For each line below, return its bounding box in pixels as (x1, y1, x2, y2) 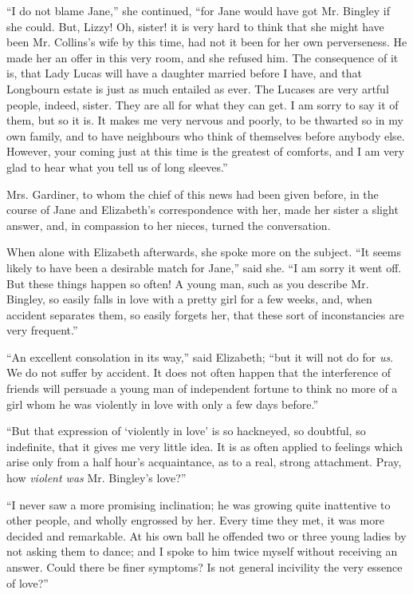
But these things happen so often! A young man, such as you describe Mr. (6, 275, 369, 291)
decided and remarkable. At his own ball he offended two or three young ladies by (6, 527, 407, 544)
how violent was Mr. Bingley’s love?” (6, 469, 187, 486)
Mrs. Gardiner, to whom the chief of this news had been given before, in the (6, 185, 379, 202)
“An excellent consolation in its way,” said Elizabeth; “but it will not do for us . (6, 348, 394, 365)
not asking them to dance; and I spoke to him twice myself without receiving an (6, 543, 398, 560)
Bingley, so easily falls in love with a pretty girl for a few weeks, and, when (6, 291, 372, 307)
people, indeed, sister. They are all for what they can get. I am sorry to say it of (6, 96, 399, 113)
